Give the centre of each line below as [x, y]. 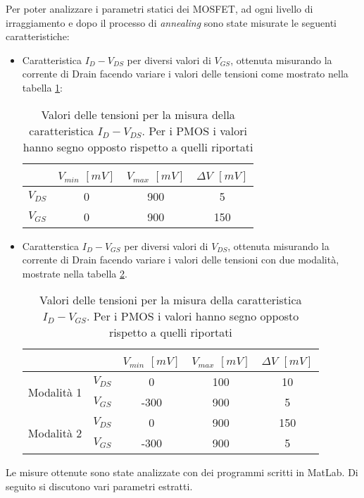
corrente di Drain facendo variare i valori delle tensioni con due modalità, [181, 260]
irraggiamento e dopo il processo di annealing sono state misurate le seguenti [171, 22]
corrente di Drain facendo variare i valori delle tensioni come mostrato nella [185, 74]
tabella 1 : [42, 87]
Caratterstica [51, 245]
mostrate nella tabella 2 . [75, 273]
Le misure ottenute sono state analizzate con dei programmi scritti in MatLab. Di [182, 472]
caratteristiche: [38, 36]
